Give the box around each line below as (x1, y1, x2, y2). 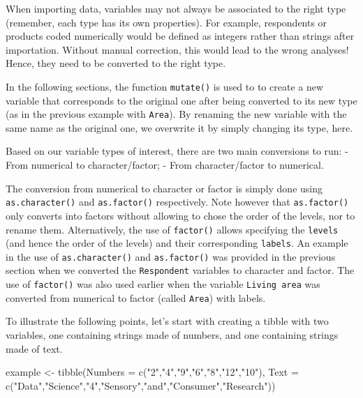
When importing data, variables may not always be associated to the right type (6, 1, 346, 15)
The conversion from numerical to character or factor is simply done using (6, 181, 323, 195)
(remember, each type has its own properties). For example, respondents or (6, 15, 327, 29)
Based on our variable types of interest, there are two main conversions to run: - (6, 144, 348, 158)
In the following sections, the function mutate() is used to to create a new (6, 79, 324, 93)
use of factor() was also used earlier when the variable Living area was (6, 277, 320, 291)
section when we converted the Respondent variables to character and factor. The (6, 263, 355, 277)
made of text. (6, 341, 63, 355)
